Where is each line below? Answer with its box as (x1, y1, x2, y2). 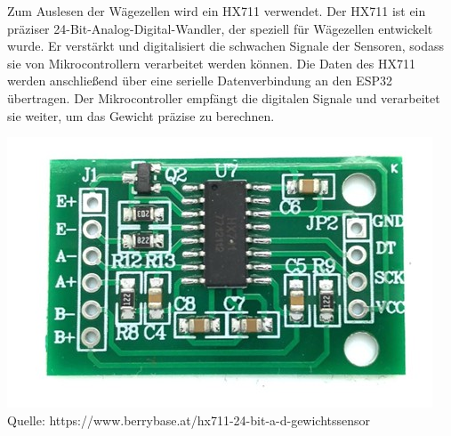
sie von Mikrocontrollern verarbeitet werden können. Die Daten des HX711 (7, 53, 415, 72)
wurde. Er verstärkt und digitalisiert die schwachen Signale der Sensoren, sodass (7, 36, 445, 55)
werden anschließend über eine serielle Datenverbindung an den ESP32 (7, 71, 392, 90)
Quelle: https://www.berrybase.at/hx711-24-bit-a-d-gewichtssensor (7, 410, 371, 429)
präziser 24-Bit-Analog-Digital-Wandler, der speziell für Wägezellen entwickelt (7, 19, 433, 37)
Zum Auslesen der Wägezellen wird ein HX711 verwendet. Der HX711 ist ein (7, 2, 426, 20)
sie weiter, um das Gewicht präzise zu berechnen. (7, 106, 275, 125)
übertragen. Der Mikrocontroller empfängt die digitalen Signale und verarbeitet (7, 88, 440, 107)
